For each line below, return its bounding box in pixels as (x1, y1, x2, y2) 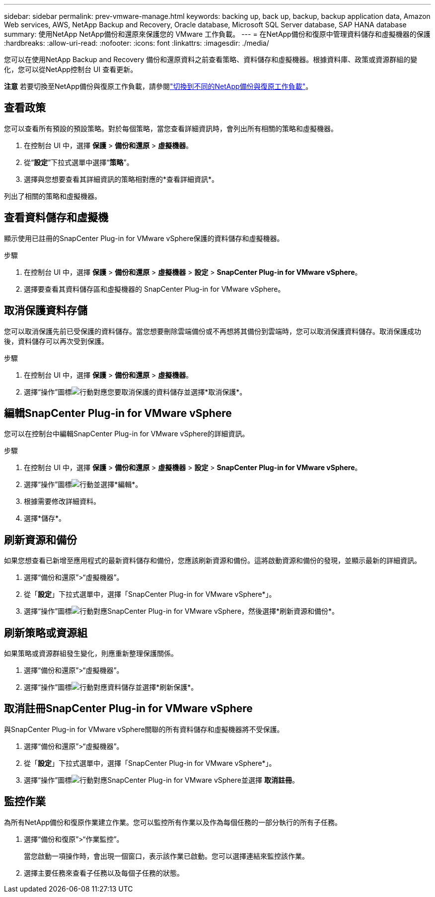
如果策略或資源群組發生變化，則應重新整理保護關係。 (4, 649, 178, 658)
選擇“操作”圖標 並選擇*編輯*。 (24, 480, 143, 489)
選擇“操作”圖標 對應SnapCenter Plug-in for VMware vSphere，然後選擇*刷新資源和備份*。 (24, 607, 339, 616)
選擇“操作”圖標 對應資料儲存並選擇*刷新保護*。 (24, 683, 198, 692)
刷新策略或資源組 (4, 626, 87, 639)
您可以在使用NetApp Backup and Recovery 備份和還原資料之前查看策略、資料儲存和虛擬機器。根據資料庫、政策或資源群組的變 (4, 55, 418, 64)
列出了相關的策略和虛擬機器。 (4, 191, 101, 200)
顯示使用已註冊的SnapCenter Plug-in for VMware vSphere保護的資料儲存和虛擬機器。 (4, 234, 284, 243)
